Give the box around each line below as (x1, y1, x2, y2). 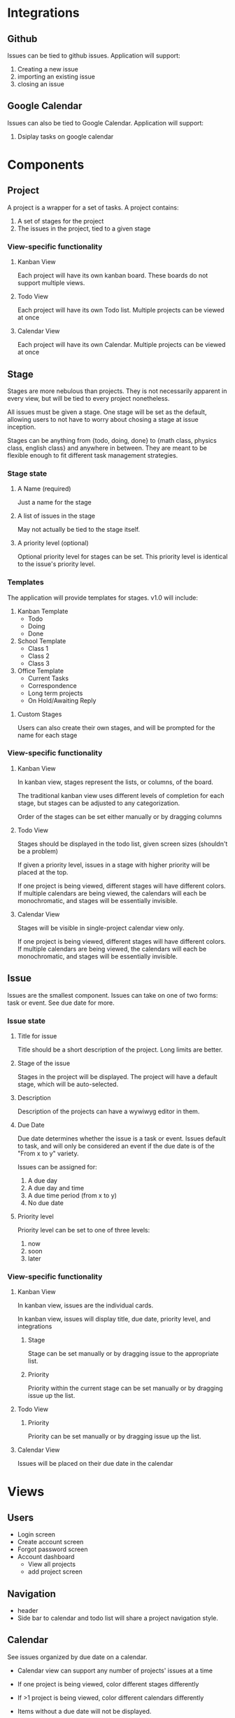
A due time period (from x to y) (27, 1191, 117, 1200)
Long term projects (27, 689, 83, 697)
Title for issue (17, 1031, 57, 1040)
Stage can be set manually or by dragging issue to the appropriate (27, 1349, 219, 1358)
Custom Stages (17, 710, 62, 718)
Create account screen (17, 1538, 84, 1546)
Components (7, 157, 85, 172)
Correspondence (27, 681, 77, 689)
